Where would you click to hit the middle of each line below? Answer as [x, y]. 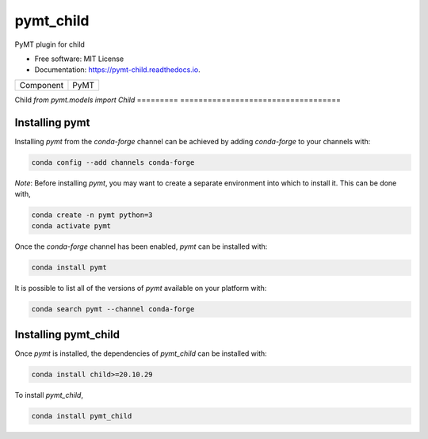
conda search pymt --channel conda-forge [113, 309]
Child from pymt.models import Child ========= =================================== [178, 100]
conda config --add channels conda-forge [113, 162]
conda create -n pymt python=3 [92, 215]
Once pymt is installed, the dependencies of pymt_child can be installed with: [141, 353]
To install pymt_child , [49, 395]
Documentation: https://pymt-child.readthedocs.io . [118, 70]
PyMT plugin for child [50, 44]
